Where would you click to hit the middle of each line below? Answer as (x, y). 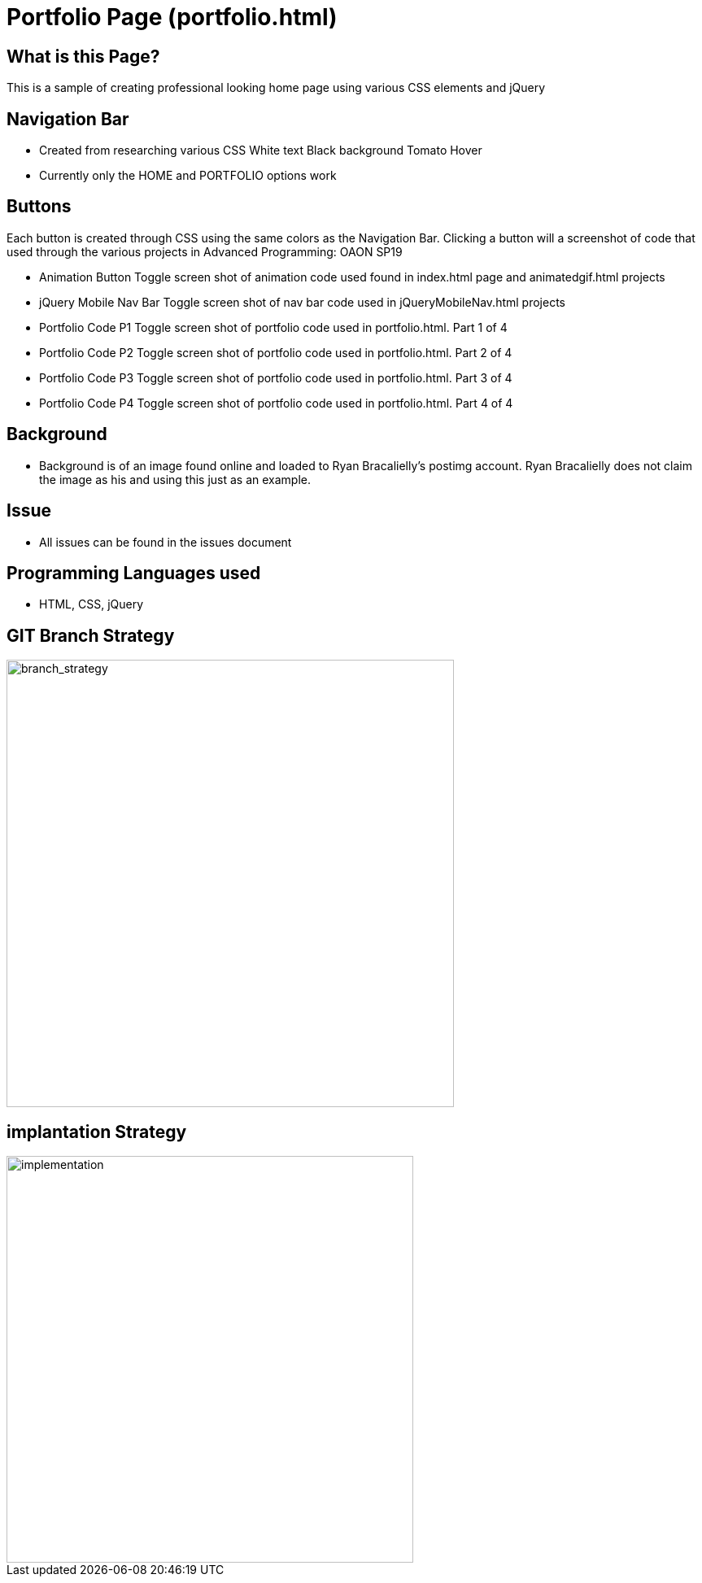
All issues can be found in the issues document (166, 542)
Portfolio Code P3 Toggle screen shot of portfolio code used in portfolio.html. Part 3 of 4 (276, 377)
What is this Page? (83, 56)
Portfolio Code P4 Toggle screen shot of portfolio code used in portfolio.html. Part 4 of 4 (276, 403)
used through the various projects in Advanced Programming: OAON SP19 (205, 251)
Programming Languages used (134, 573)
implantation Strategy (97, 1132)
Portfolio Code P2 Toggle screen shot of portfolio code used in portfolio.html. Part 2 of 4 (276, 352)
